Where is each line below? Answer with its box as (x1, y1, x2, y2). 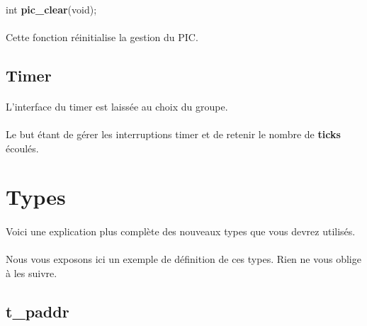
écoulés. (6, 140, 39, 155)
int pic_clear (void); (6, 1, 97, 16)
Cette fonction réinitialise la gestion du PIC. (6, 29, 198, 44)
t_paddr (6, 300, 69, 322)
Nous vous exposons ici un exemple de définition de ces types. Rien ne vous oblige (6, 252, 361, 266)
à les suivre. (6, 265, 57, 280)
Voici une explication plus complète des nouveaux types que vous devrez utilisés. (6, 224, 356, 239)
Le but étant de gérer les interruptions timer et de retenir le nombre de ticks (6, 126, 341, 141)
